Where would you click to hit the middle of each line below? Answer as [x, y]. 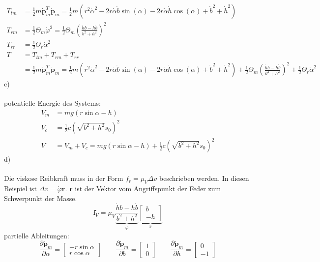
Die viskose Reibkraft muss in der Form [64, 178]
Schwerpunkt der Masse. [41, 198]
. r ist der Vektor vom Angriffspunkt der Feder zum [143, 189]
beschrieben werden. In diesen [204, 178]
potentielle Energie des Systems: [52, 103]
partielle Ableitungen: [37, 235]
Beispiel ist [20, 189]
